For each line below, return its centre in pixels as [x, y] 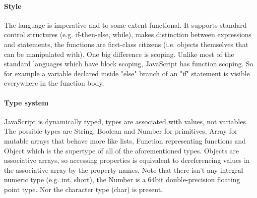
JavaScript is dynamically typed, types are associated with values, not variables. [126, 121]
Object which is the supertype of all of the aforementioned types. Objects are [122, 150]
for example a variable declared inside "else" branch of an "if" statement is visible [127, 73]
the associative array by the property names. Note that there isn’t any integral [124, 170]
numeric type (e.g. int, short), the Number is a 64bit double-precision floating [122, 179]
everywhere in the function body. [54, 83]
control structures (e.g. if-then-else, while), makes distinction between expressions [128, 34]
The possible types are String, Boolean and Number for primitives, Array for [121, 131]
